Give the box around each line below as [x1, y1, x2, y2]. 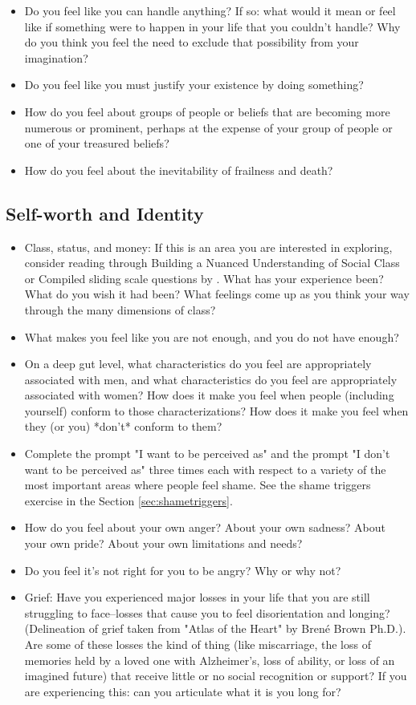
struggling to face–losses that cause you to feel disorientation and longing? [24, 604, 390, 621]
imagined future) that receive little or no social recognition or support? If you [24, 667, 407, 684]
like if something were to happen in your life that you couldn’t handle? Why [24, 18, 401, 34]
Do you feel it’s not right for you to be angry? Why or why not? [24, 561, 341, 578]
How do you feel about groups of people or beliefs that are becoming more [24, 103, 390, 120]
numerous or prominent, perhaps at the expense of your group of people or [24, 119, 393, 136]
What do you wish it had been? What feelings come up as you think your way [24, 286, 410, 302]
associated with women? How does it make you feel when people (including [24, 387, 394, 403]
